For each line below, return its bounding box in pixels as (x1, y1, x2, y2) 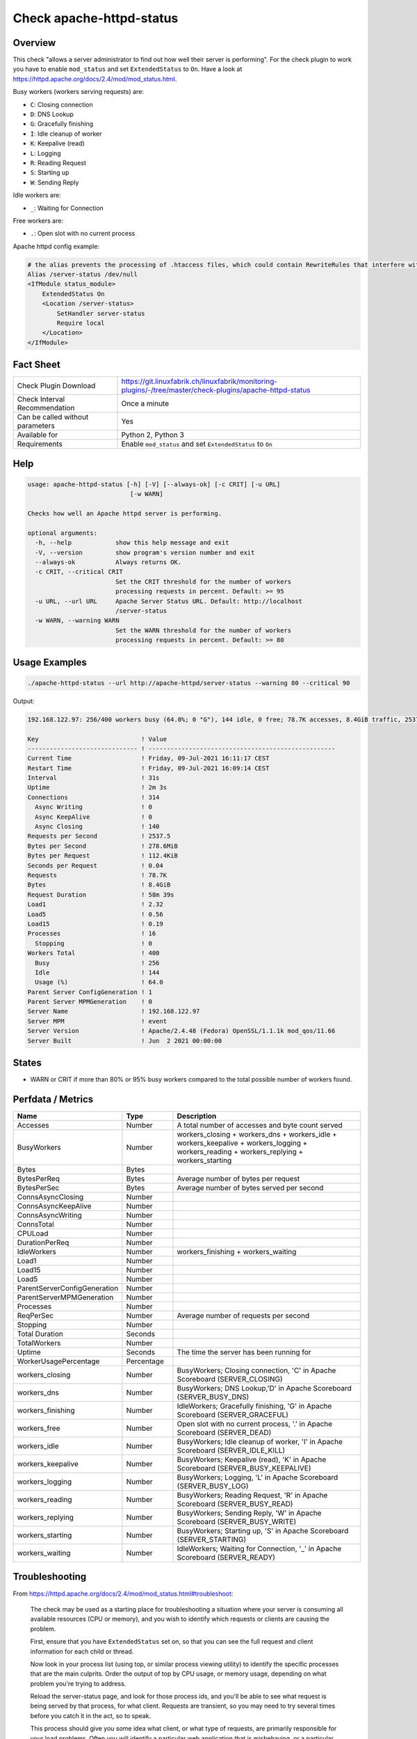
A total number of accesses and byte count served (177, 1121, 343, 1130)
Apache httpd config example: (13, 242, 100, 250)
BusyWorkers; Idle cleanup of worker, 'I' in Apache (177, 1437, 343, 1447)
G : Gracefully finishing (30, 120, 94, 128)
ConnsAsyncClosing (17, 1192, 84, 1202)
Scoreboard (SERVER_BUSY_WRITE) (177, 1517, 297, 1527)
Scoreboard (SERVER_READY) (177, 1553, 276, 1562)
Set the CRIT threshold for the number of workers (115, 577, 292, 586)
